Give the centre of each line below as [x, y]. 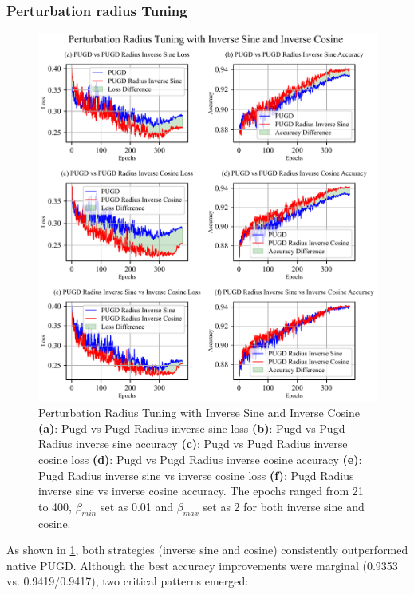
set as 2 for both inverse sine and [284, 506]
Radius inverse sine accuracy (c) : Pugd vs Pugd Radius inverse [193, 444]
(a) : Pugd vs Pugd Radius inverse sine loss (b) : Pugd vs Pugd [192, 428]
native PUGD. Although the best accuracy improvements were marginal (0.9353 [202, 565]
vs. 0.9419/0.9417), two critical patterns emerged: [128, 581]
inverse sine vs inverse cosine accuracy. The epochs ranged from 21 [201, 491]
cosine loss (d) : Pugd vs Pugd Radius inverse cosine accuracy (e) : [200, 459]
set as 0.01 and [137, 506]
